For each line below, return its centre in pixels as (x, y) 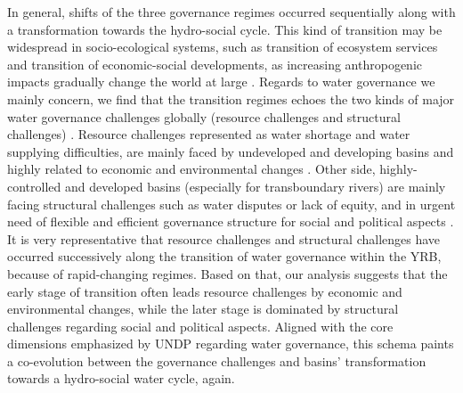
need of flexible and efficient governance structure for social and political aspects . (231, 221)
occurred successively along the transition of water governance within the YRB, (224, 256)
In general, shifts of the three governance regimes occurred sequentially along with (231, 12)
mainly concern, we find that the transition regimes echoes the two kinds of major (231, 98)
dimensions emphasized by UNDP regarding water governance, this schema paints (231, 344)
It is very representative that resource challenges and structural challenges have (224, 238)
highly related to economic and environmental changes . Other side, (191, 169)
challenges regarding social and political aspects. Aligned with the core (200, 326)
